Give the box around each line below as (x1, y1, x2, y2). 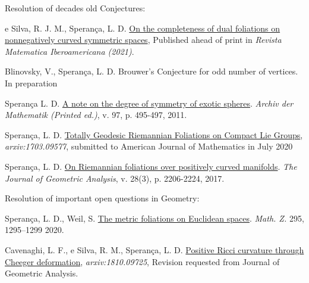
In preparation (5, 76, 58, 89)
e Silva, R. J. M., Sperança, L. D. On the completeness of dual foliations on (5, 21, 280, 34)
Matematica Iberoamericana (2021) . (5, 45, 134, 57)
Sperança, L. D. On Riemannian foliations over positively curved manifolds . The (5, 160, 297, 172)
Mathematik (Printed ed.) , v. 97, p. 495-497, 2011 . (5, 108, 187, 121)
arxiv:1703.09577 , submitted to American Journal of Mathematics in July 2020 (5, 140, 293, 153)
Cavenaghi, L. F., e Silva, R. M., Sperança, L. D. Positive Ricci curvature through (5, 243, 304, 256)
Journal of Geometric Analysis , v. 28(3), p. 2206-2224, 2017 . (5, 172, 225, 184)
